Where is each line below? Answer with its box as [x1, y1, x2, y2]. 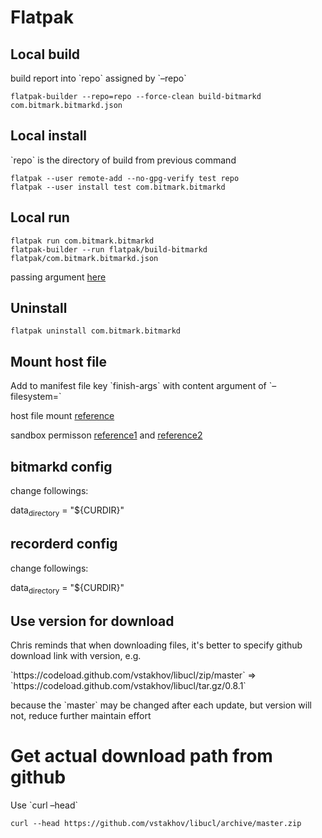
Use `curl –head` [10, 799, 79, 811]
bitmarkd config [10, 458, 113, 475]
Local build [10, 46, 81, 63]
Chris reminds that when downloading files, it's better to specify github [10, 639, 303, 651]
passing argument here [10, 271, 107, 283]
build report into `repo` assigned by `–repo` [10, 72, 187, 84]
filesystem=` [10, 391, 62, 403]
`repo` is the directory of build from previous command [10, 154, 237, 166]
